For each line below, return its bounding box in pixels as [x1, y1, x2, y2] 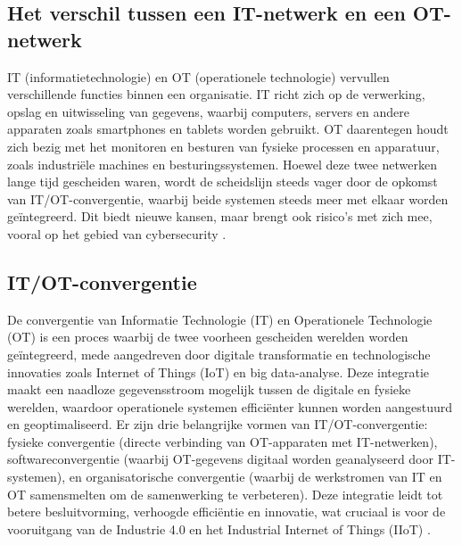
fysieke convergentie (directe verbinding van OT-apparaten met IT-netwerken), [7, 432, 438, 450]
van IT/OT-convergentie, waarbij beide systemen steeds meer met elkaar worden [7, 189, 449, 208]
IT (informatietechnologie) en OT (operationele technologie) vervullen [7, 67, 390, 86]
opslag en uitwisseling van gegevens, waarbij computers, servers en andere [7, 102, 410, 120]
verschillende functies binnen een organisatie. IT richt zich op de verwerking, [7, 85, 425, 103]
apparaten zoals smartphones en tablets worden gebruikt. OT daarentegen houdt [7, 120, 449, 138]
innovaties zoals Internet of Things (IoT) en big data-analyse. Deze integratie [7, 362, 430, 381]
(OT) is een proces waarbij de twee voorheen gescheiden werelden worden [7, 327, 408, 346]
